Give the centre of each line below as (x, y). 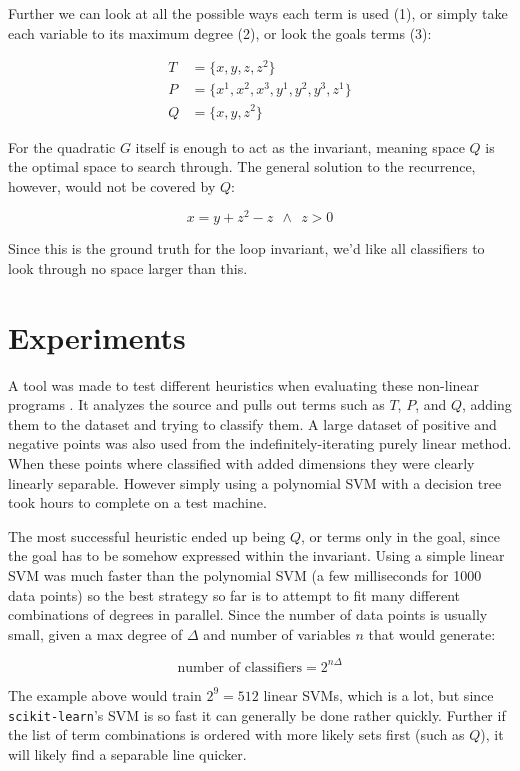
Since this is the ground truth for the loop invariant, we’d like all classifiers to (246, 248)
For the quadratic (62, 146)
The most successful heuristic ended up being (147, 535)
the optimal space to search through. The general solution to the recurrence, (242, 166)
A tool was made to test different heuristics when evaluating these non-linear (244, 384)
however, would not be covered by (112, 185)
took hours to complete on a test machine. (137, 502)
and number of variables (277, 633)
